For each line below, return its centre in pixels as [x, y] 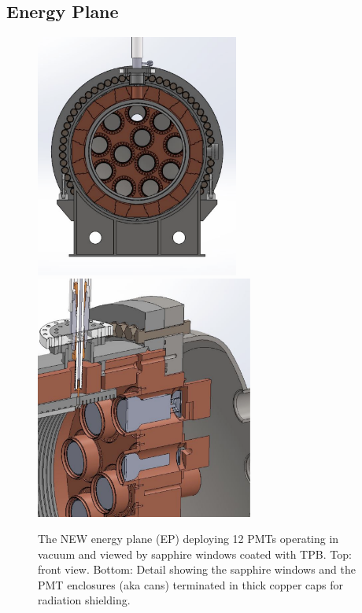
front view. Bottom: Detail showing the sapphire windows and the [197, 569]
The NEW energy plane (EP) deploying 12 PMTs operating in [188, 539]
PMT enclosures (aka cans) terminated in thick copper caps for [190, 584]
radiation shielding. [84, 600]
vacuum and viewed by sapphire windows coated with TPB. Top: [195, 554]
